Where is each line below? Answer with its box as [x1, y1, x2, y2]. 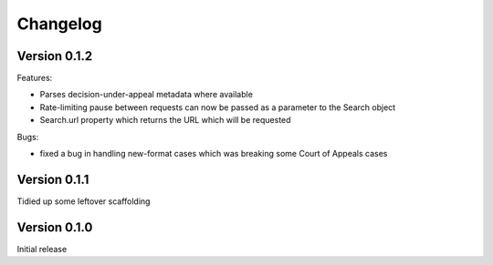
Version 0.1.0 [16, 219, 93, 235]
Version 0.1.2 [16, 48, 93, 64]
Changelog [16, 14, 102, 34]
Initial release [16, 243, 68, 254]
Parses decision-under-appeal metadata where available [39, 89, 253, 100]
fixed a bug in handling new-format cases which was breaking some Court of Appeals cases [39, 148, 388, 159]
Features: [16, 73, 53, 84]
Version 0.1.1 [16, 171, 89, 187]
